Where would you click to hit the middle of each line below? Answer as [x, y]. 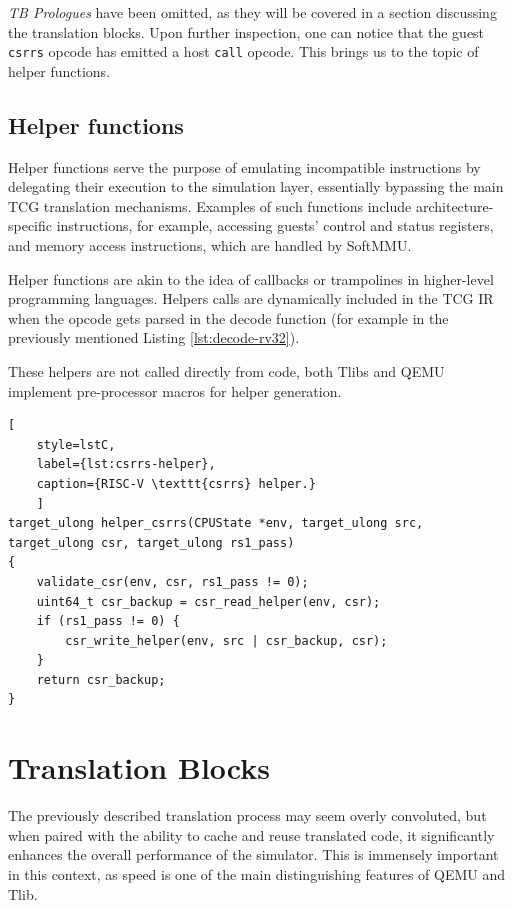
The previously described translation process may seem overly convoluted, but [247, 815]
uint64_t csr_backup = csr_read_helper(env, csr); [208, 601]
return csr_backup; [101, 679]
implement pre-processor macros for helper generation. [175, 390]
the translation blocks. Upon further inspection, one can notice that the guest [246, 31]
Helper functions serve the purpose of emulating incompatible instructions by [244, 166]
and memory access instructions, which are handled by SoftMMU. [210, 245]
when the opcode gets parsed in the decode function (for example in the [228, 317]
